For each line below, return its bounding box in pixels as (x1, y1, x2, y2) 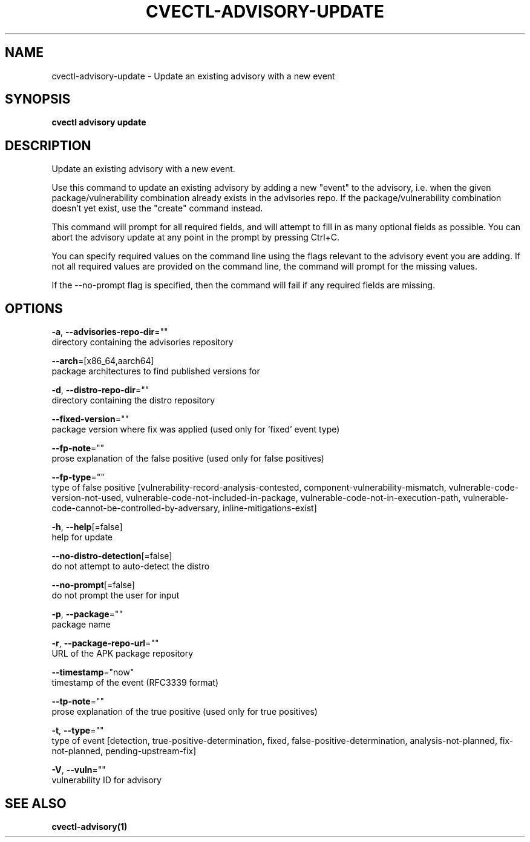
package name (51, 619, 111, 630)
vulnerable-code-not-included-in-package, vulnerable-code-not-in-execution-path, (126, 492, 461, 503)
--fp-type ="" (51, 472, 105, 483)
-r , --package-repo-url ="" (51, 638, 159, 649)
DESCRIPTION (5, 138, 91, 153)
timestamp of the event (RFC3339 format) (51, 677, 219, 688)
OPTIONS (5, 300, 63, 316)
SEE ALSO (5, 795, 67, 811)
